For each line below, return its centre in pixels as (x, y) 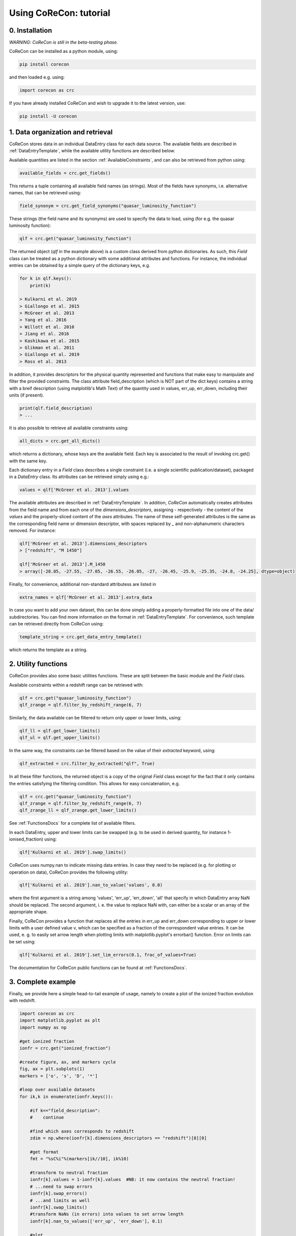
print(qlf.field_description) (56, 408)
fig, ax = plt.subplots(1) (52, 1069)
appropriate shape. (28, 912)
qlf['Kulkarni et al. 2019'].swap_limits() (73, 852)
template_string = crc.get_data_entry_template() (81, 637)
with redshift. (22, 1001)
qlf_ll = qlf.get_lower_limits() (60, 731)
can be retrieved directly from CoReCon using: (56, 624)
